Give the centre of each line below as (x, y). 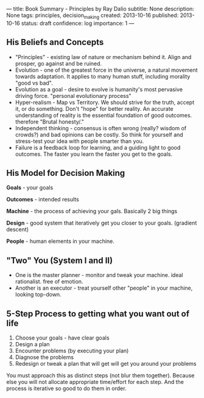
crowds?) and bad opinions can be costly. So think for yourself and (99, 134)
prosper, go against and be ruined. (58, 63)
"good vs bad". (34, 83)
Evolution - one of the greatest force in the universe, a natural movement (106, 70)
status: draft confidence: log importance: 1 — (78, 23)
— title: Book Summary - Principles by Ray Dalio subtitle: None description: (100, 9)
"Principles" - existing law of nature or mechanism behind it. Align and (103, 57)
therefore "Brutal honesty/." (49, 122)
